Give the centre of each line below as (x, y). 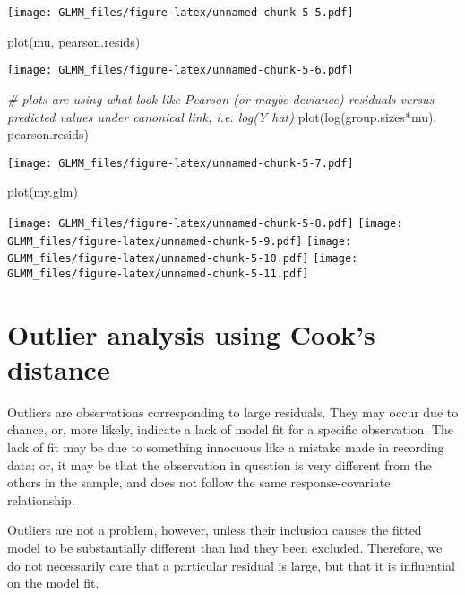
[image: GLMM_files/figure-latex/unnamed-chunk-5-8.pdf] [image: (205, 223)
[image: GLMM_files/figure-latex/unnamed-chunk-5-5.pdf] (181, 13)
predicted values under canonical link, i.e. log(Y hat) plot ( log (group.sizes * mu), (222, 116)
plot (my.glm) (43, 192)
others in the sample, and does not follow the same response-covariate (199, 482)
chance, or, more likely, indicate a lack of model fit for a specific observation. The (231, 429)
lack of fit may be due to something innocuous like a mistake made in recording (226, 447)
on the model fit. (53, 583)
